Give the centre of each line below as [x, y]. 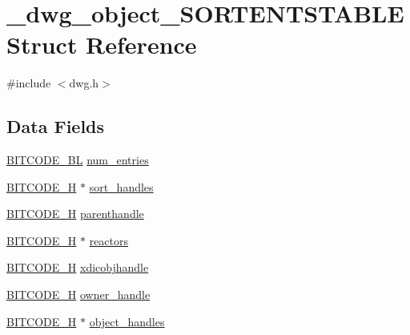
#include [29, 83]
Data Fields [56, 126]
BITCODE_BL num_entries [78, 160]
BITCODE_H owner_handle [78, 295]
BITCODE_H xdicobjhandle [78, 267]
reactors [109, 240]
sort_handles [121, 186]
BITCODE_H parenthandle [75, 214]
